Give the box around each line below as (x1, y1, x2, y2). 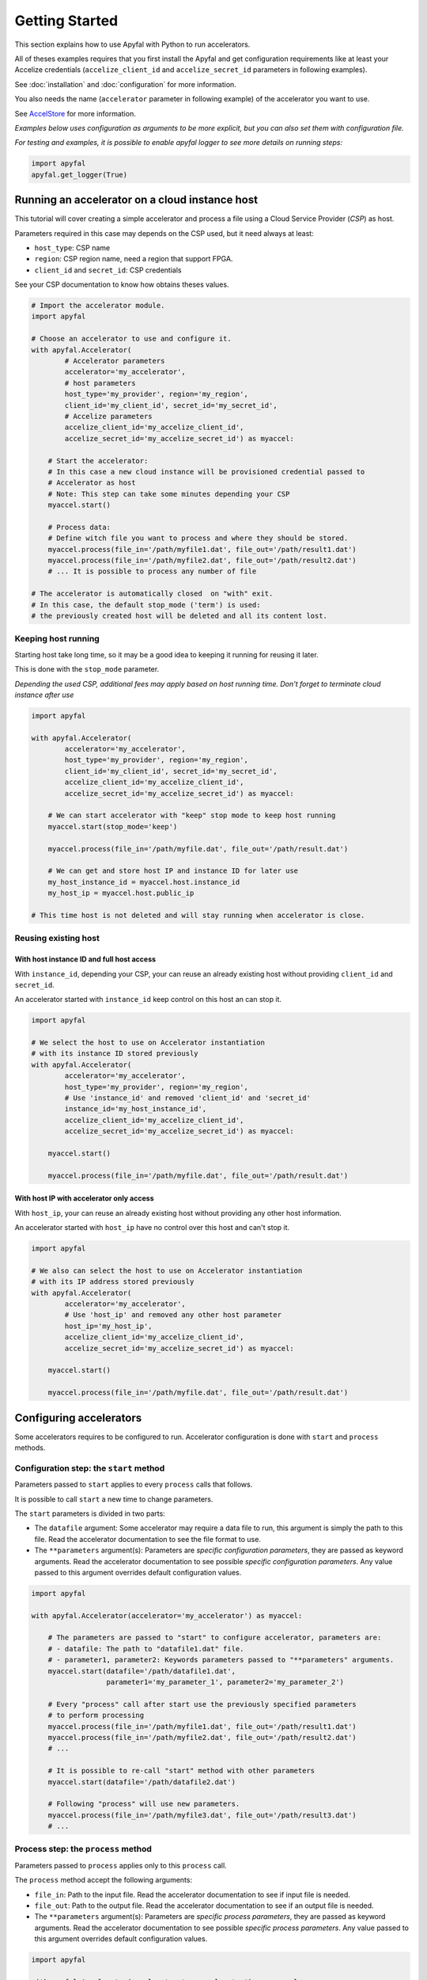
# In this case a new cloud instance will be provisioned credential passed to (47, 467, 365, 476)
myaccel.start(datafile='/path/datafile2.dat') (47, 1777, 236, 1786)
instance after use (14, 690, 74, 699)
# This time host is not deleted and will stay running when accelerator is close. (31, 911, 365, 920)
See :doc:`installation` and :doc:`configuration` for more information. (14, 79, 236, 89)
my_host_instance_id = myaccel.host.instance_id (47, 878, 240, 886)
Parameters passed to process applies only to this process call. (14, 1860, 227, 1870)
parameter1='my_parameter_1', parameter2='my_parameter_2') (106, 1677, 344, 1687)
